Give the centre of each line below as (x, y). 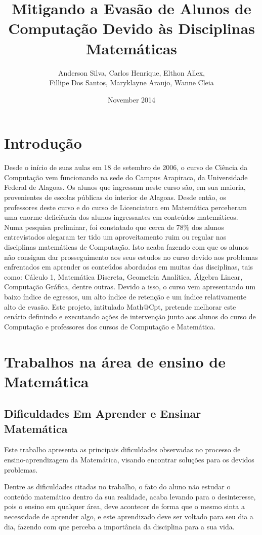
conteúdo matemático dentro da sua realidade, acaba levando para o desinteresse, (130, 496)
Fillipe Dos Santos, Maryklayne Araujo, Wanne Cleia (132, 82)
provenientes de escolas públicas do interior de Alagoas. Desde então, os (115, 197)
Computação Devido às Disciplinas (132, 28)
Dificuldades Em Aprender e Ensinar (103, 413)
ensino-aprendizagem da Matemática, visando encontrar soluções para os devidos (129, 460)
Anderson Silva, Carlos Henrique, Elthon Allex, (132, 72)
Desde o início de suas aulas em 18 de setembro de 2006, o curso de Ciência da (126, 167)
